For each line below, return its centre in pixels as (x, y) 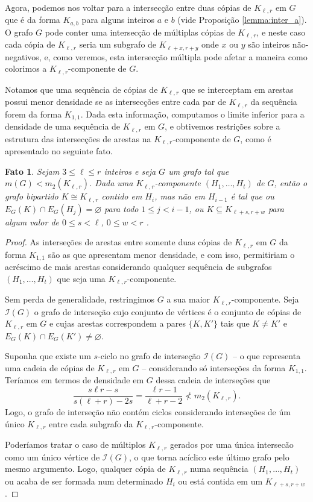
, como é (256, 138)
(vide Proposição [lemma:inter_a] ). (242, 20)
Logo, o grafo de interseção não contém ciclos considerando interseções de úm (148, 412)
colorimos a (26, 68)
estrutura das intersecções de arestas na (78, 138)
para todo (122, 208)
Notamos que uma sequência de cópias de (81, 89)
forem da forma (33, 114)
